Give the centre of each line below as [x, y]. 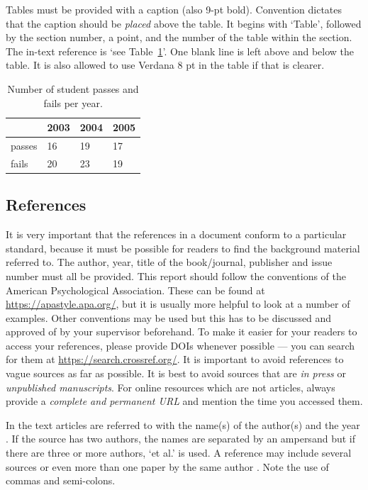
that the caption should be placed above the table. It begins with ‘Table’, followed [184, 23]
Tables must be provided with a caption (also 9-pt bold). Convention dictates [174, 9]
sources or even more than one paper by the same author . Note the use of [167, 466]
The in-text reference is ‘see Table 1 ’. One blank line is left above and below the [180, 51]
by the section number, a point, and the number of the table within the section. [179, 37]
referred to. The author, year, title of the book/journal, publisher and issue [169, 262]
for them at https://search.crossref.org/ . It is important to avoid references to [175, 359]
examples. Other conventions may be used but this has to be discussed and [169, 317]
